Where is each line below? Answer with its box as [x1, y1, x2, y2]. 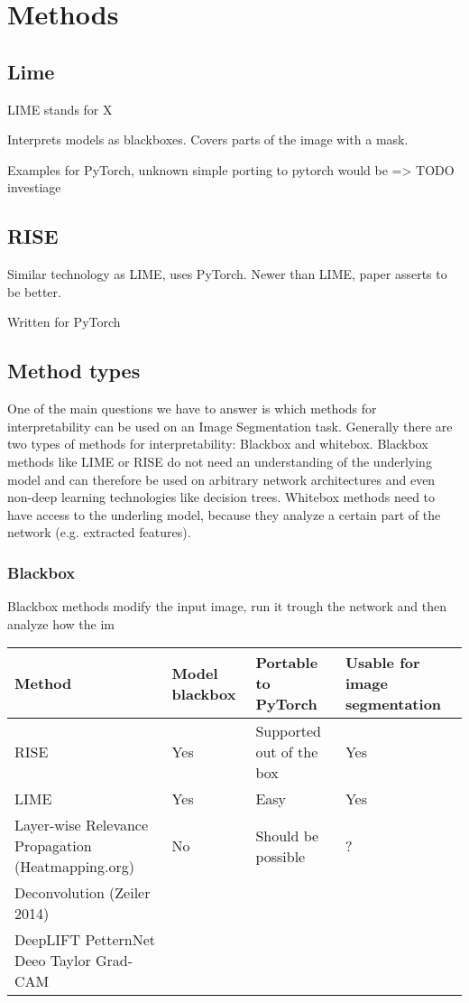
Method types [7, 357, 141, 385]
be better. [7, 282, 61, 301]
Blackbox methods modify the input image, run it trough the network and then [7, 597, 446, 616]
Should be [255, 824, 319, 846]
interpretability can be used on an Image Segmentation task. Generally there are [7, 416, 453, 435]
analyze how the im [7, 614, 115, 633]
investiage [7, 178, 61, 197]
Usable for [345, 652, 420, 673]
